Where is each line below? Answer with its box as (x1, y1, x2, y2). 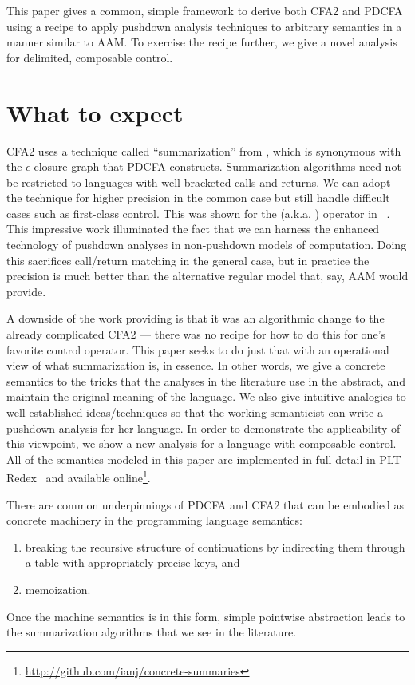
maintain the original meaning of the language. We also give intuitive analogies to (6, 388, 406, 405)
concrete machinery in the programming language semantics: (6, 512, 302, 529)
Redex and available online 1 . (6, 467, 151, 486)
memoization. (25, 581, 91, 597)
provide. (6, 283, 46, 299)
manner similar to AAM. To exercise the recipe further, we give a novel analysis (6, 34, 397, 50)
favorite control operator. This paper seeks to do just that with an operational (6, 341, 389, 358)
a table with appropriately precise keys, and (25, 554, 240, 571)
